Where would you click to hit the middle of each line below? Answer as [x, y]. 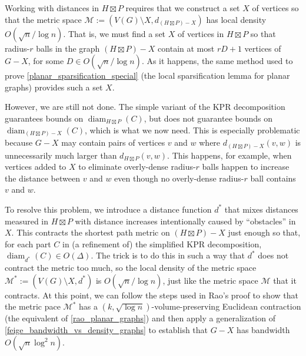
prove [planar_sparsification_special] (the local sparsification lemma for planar [147, 75]
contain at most [186, 48]
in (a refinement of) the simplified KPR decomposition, [162, 244]
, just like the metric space [210, 280]
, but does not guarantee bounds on [208, 118]
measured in [27, 221]
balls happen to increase [246, 167]
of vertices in [201, 33]
